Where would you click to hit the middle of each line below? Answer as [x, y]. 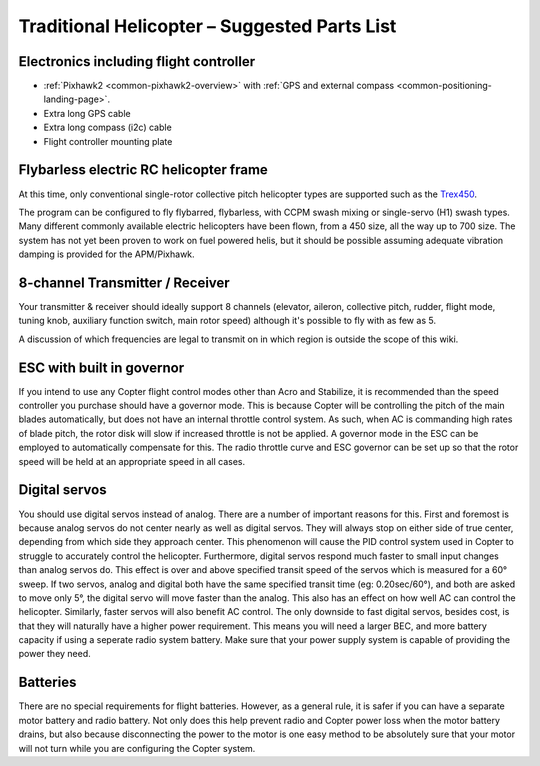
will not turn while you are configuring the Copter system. [137, 748]
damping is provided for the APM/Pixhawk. [106, 254]
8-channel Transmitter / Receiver [124, 282]
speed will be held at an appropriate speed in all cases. [131, 461]
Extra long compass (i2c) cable [107, 127]
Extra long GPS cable [87, 113]
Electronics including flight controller [137, 61]
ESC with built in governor [101, 367]
